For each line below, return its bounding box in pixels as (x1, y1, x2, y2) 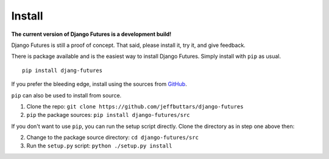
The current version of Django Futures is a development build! (11, 30, 172, 38)
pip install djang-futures (22, 67, 103, 74)
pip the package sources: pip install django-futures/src (26, 111, 190, 119)
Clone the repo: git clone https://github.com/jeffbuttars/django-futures (26, 102, 244, 110)
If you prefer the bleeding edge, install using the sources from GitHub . (11, 80, 187, 88)
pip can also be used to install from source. (11, 91, 122, 99)
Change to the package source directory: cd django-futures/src (26, 134, 199, 141)
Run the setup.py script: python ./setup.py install (26, 142, 172, 149)
